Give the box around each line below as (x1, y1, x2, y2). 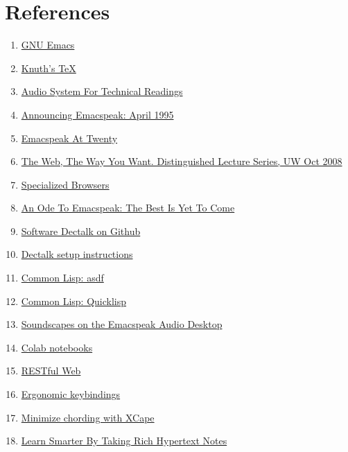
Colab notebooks (21, 340, 93, 354)
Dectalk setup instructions (21, 247, 133, 261)
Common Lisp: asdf (21, 270, 104, 285)
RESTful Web (21, 363, 81, 378)
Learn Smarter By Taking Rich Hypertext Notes (21, 433, 227, 448)
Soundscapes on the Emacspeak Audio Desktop (21, 317, 223, 331)
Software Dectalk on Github (21, 223, 141, 238)
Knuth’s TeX (21, 60, 76, 75)
